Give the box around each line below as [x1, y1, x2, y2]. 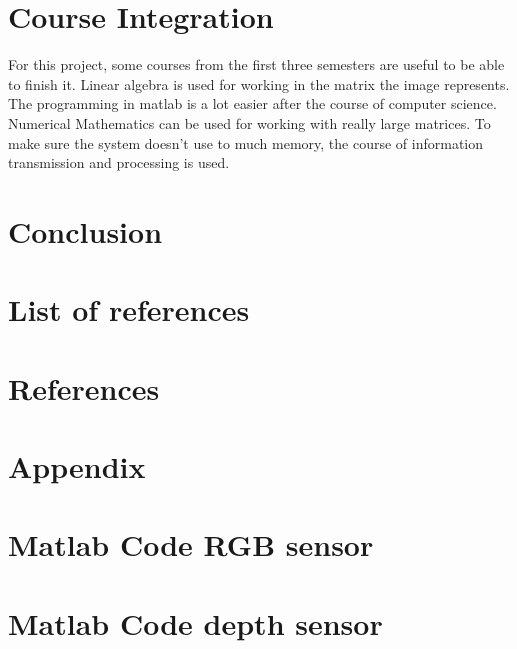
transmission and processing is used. [8, 152, 230, 173]
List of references [8, 289, 250, 330]
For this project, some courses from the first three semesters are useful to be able [8, 54, 505, 75]
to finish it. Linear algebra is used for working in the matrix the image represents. [8, 73, 510, 94]
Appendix [8, 446, 146, 486]
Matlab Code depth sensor [8, 602, 383, 643]
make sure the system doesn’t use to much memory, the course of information [8, 132, 484, 153]
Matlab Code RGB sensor [8, 524, 374, 565]
